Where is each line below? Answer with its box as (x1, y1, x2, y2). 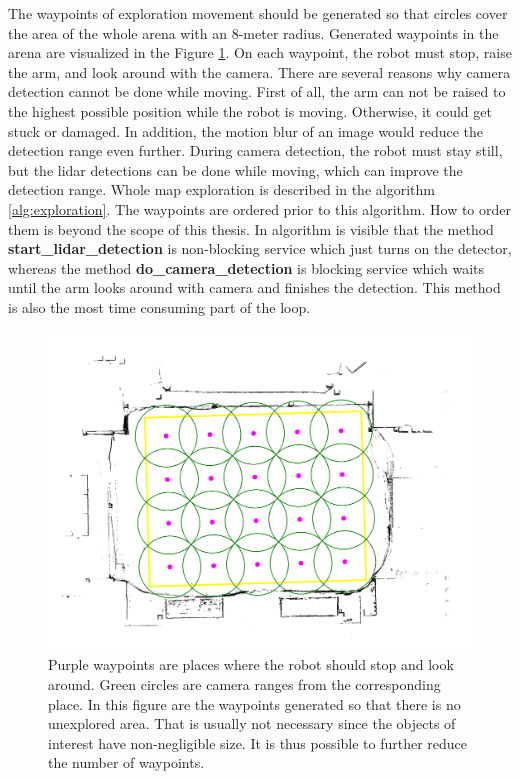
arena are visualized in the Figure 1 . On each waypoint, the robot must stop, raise (8, 42, 512, 63)
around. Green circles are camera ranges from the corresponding (48, 673, 441, 694)
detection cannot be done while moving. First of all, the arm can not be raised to (8, 81, 506, 102)
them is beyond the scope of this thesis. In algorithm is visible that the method (8, 218, 494, 239)
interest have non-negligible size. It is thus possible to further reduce (48, 732, 468, 753)
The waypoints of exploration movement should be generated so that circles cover (8, 3, 508, 23)
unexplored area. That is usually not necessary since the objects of (48, 713, 456, 734)
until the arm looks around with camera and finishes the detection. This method (8, 277, 501, 298)
